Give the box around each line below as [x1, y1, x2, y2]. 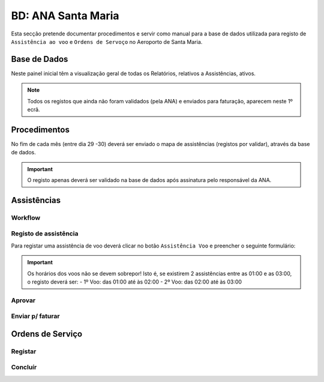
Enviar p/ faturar [11, 312, 60, 321]
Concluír [11, 363, 37, 372]
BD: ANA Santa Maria [11, 9, 119, 22]
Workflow [11, 213, 41, 222]
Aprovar [11, 296, 36, 305]
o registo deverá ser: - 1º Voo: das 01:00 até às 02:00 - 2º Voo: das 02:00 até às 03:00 [27, 278, 242, 285]
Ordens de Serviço [11, 329, 83, 339]
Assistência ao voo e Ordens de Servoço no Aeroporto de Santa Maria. [11, 38, 203, 45]
